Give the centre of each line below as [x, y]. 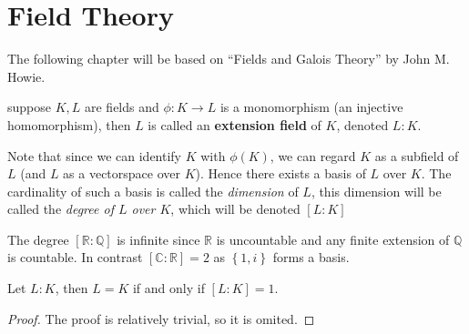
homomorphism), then [69, 124]
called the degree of [61, 209]
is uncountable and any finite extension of [333, 239]
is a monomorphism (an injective [311, 107]
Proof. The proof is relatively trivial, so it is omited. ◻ [161, 318]
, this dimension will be [376, 191]
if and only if [168, 288]
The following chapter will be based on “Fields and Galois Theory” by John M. [229, 59]
